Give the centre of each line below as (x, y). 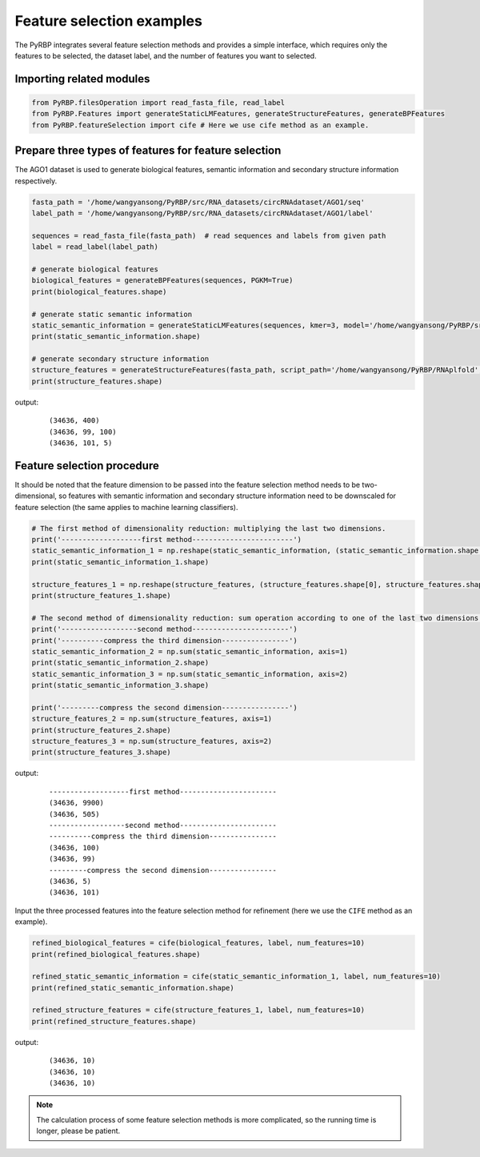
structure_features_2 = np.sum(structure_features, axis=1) (152, 719)
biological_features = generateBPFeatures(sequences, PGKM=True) (162, 281)
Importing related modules (82, 79)
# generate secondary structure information (120, 359)
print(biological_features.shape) (99, 291)
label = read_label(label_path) (95, 247)
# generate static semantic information (112, 314)
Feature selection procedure (87, 466)
